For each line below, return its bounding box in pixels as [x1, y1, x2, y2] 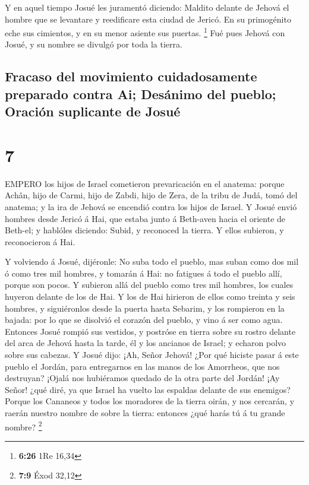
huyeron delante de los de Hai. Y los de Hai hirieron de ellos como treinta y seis [5, 290, 295, 303]
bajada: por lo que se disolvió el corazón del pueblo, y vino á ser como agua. [5, 313, 283, 326]
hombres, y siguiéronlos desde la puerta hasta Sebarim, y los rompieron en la [5, 302, 285, 314]
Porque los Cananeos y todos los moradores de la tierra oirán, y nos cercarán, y [5, 395, 295, 407]
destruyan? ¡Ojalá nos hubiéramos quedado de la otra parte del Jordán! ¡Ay [5, 372, 280, 384]
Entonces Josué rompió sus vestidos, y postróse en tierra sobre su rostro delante [5, 325, 296, 337]
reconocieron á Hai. [5, 235, 75, 248]
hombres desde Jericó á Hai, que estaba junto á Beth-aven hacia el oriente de [5, 212, 286, 224]
